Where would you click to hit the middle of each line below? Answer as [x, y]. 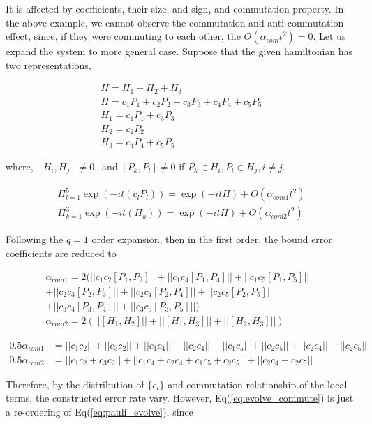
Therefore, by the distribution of [75, 384]
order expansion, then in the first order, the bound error [212, 239]
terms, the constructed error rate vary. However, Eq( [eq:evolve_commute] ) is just [180, 398]
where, [20, 166]
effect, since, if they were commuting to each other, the [123, 36]
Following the [35, 239]
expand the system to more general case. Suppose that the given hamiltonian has [179, 51]
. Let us [329, 36]
